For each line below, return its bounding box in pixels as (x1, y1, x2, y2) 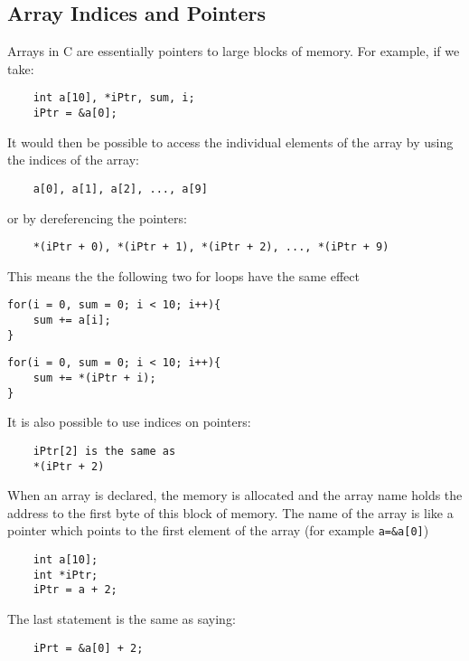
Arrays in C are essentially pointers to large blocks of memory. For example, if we (7, 42, 460, 61)
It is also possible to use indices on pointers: (7, 412, 251, 431)
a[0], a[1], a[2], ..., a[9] (33, 182, 208, 195)
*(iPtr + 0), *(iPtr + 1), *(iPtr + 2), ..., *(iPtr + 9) (33, 241, 389, 254)
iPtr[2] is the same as (33, 444, 176, 458)
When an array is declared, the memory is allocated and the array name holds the (7, 486, 463, 505)
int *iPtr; (33, 568, 98, 581)
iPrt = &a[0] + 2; (33, 641, 144, 655)
